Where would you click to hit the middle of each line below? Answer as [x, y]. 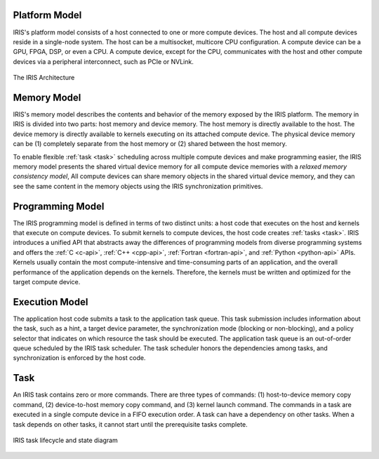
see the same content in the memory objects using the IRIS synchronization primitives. [138, 186]
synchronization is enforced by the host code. [79, 358]
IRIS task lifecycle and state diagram [66, 440]
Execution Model [51, 302]
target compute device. [47, 281]
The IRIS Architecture [44, 78]
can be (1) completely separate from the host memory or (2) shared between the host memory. [150, 144]
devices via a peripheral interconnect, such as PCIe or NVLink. [104, 61]
